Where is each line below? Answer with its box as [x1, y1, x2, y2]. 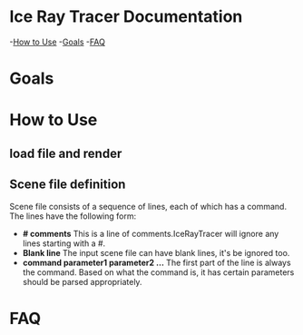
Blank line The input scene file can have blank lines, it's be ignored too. [22, 247, 290, 258]
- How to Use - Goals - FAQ [9, 36, 106, 47]
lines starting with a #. [22, 238, 106, 249]
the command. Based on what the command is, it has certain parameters [22, 266, 295, 278]
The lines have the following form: [9, 211, 137, 222]
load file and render [9, 145, 122, 161]
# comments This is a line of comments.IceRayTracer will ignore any [22, 228, 279, 239]
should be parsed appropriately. [22, 276, 142, 287]
